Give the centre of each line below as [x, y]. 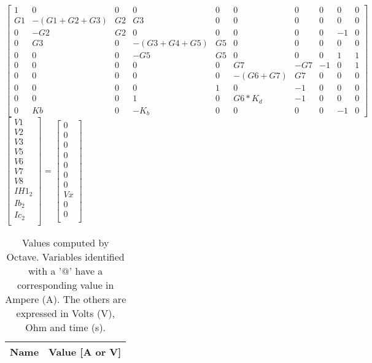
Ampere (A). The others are [66, 299]
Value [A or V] [85, 351]
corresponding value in [65, 285]
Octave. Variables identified [65, 256]
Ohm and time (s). [66, 327]
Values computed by [65, 242]
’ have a [86, 270]
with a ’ [45, 270]
